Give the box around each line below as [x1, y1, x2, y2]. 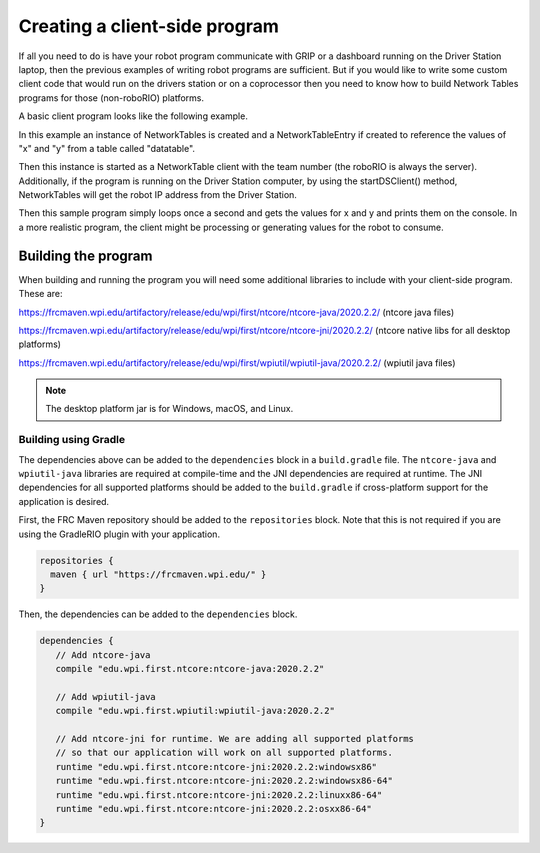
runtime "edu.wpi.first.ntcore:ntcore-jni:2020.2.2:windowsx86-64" [55, 775, 394, 787]
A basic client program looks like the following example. [18, 110, 249, 122]
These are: [18, 288, 64, 300]
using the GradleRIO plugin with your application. [18, 528, 220, 540]
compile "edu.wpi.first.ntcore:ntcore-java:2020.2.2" [55, 663, 325, 675]
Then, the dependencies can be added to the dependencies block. [18, 608, 298, 620]
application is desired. [18, 495, 110, 507]
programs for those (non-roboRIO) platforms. [18, 91, 205, 104]
